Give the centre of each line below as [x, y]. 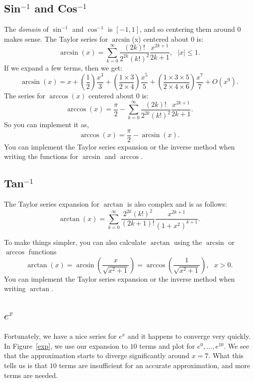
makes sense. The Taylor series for [56, 38]
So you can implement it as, [46, 124]
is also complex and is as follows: [177, 204]
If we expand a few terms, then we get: [63, 67]
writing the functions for [41, 156]
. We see [236, 345]
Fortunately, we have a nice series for [60, 336]
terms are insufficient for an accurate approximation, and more [155, 365]
